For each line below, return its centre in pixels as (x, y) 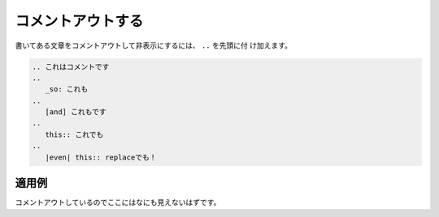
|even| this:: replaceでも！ (101, 157)
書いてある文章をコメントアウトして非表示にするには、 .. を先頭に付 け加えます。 (154, 45)
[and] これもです (76, 112)
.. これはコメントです (71, 66)
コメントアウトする (79, 21)
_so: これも (67, 89)
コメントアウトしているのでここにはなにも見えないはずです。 (118, 202)
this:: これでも (74, 134)
